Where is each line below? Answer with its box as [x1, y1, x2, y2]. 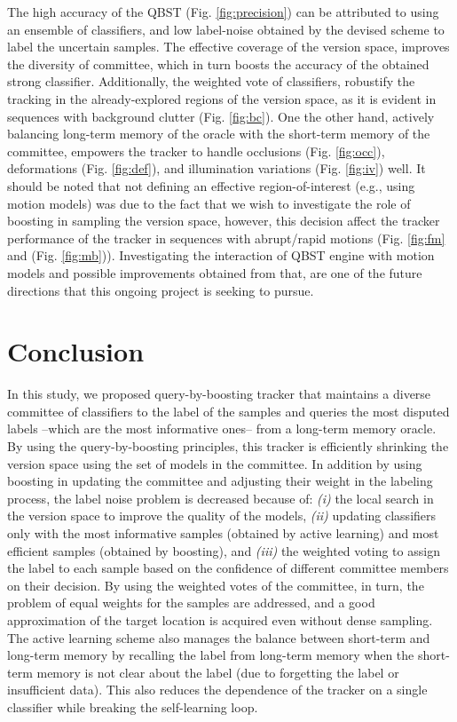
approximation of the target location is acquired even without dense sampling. [7, 610, 433, 629]
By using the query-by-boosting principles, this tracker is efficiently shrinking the [7, 437, 449, 455]
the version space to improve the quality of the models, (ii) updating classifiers [7, 506, 437, 525]
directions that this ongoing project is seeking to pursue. [7, 281, 314, 299]
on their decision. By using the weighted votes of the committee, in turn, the [7, 575, 424, 594]
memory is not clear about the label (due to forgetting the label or [36, 662, 399, 681]
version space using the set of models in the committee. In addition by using [7, 454, 422, 472]
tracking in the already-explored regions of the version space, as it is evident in [7, 89, 437, 107]
